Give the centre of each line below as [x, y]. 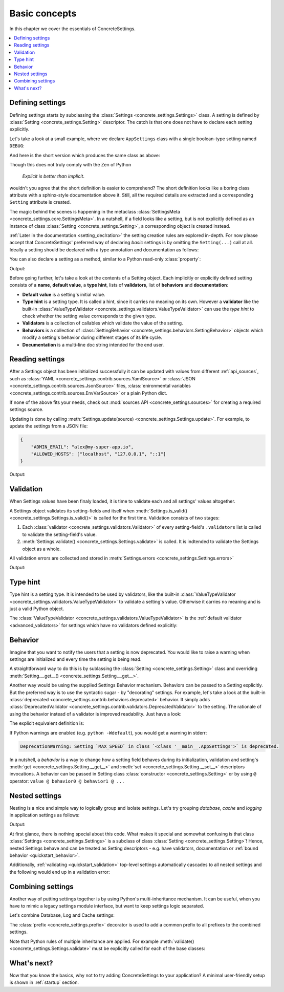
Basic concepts [43, 13]
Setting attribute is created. [40, 202]
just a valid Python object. [37, 609]
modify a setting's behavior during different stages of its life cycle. [92, 337]
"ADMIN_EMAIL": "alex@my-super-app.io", [82, 447]
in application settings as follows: [45, 815]
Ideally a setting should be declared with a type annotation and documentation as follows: [104, 250]
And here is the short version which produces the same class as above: [85, 155]
